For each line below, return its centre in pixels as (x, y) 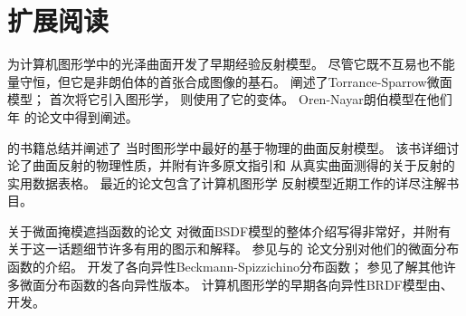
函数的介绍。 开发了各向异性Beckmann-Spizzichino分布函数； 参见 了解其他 (225, 267)
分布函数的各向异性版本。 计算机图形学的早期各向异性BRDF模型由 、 (249, 284)
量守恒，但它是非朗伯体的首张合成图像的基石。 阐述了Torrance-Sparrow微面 (230, 81)
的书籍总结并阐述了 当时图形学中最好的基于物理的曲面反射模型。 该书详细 (227, 147)
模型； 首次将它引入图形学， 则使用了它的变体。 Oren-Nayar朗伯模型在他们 (230, 99)
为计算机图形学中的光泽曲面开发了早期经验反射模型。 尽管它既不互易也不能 (231, 64)
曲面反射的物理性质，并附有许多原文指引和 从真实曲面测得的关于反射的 (243, 165)
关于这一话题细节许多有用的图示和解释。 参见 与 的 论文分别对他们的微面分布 (233, 249)
